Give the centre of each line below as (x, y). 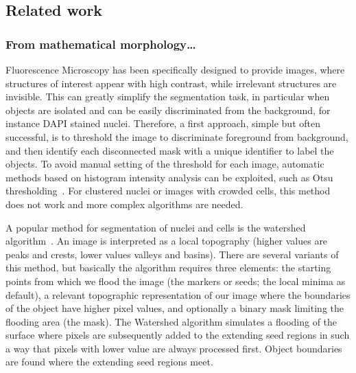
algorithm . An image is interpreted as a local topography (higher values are (167, 241)
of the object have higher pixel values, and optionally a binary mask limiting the (175, 308)
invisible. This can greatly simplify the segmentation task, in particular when (168, 97)
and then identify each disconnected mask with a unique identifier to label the (170, 150)
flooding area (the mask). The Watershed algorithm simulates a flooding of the (171, 321)
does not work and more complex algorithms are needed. (124, 204)
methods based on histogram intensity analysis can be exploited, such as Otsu (169, 177)
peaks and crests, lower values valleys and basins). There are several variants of (172, 254)
